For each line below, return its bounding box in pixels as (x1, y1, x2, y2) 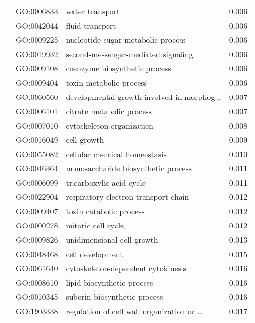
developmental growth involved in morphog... (66, 91, 221, 102)
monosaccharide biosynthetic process (66, 162, 192, 174)
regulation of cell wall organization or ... (66, 305, 204, 317)
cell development (66, 248, 123, 259)
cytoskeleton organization (66, 120, 153, 131)
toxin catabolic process (66, 205, 145, 217)
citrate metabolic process (66, 105, 152, 117)
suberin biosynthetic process (66, 291, 163, 302)
